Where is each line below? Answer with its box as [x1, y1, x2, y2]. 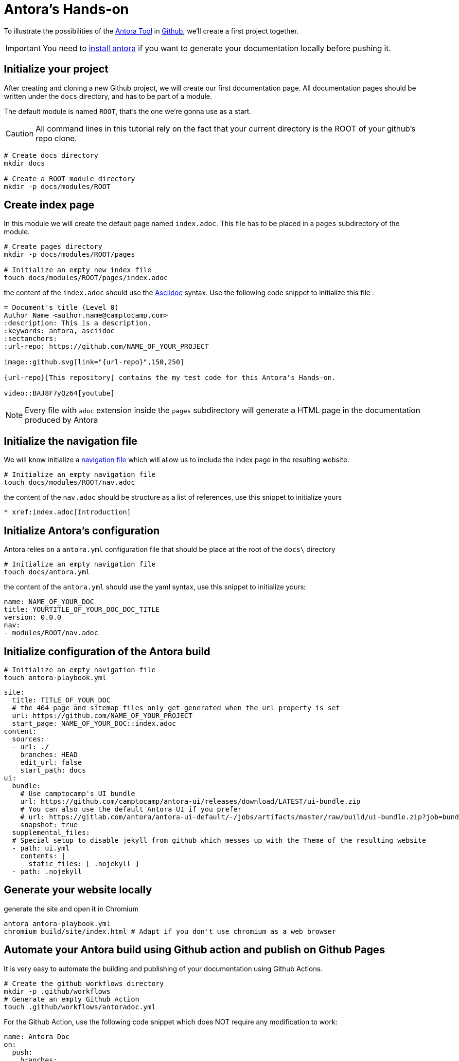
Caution [5, 128, 34, 138]
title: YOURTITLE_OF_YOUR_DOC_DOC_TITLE [4, 606, 160, 614]
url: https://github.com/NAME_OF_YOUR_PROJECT [12, 711, 193, 720]
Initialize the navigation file [4, 435, 138, 447]
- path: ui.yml [12, 844, 70, 852]
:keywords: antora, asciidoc [4, 327, 115, 335]
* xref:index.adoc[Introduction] [4, 508, 131, 516]
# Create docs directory [4, 151, 98, 159]
